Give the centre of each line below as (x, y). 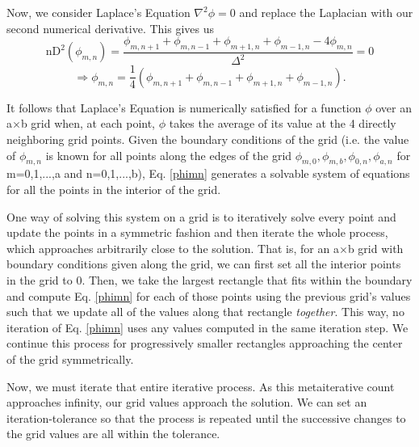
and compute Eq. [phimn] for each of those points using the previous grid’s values (209, 295)
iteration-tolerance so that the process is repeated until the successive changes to (206, 417)
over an (394, 107)
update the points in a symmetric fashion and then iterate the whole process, (197, 232)
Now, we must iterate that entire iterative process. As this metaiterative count (201, 386)
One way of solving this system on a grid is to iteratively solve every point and (201, 216)
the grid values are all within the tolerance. (113, 434)
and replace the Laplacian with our (326, 12)
